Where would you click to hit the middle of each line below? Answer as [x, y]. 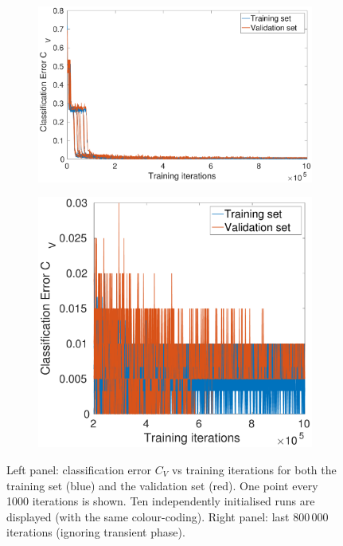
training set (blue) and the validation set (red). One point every [162, 485]
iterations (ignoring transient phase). [96, 532]
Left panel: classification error [79, 469]
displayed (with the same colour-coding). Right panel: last [148, 516]
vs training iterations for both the [254, 469]
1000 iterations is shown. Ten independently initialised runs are [161, 501]
